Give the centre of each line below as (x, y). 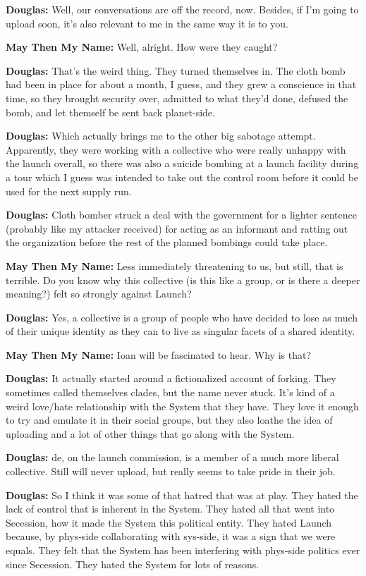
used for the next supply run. (69, 191)
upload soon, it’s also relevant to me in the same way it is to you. (147, 23)
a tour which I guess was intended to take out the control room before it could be (182, 177)
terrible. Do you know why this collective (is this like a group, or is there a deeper (183, 280)
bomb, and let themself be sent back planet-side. (110, 112)
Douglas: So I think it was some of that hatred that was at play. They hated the (182, 495)
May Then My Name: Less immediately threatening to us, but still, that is (175, 265)
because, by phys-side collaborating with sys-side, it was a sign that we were (171, 536)
